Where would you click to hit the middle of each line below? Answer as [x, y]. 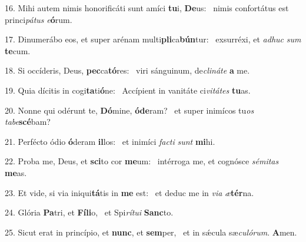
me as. [16, 172]
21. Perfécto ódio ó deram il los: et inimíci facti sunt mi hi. [110, 141]
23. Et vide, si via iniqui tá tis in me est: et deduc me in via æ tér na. [129, 192]
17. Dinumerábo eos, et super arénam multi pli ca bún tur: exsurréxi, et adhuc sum [153, 39]
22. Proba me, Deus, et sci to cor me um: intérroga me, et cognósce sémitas [142, 161]
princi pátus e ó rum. [39, 19]
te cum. [18, 50]
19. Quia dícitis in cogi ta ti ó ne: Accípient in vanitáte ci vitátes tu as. [128, 90]
